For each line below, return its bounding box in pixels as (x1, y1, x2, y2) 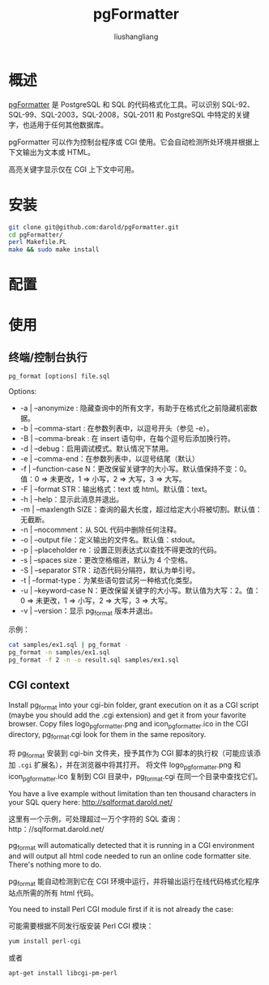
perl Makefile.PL (8, 238, 67, 246)
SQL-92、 (221, 99, 255, 109)
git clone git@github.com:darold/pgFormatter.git (8, 223, 180, 231)
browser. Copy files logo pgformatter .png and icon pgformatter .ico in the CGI (8, 719, 249, 730)
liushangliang (113, 32, 159, 41)
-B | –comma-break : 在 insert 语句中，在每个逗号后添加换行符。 (19, 434, 235, 443)
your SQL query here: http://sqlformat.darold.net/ (8, 798, 173, 807)
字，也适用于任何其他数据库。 (8, 119, 108, 130)
